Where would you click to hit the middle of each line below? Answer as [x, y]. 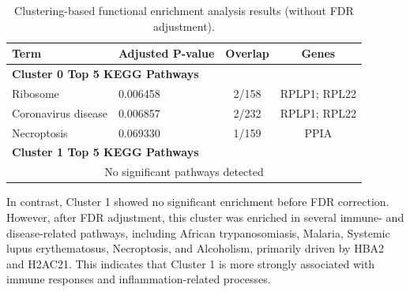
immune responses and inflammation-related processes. [139, 279]
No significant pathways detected [184, 172]
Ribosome [36, 93]
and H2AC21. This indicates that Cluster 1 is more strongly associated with [191, 263]
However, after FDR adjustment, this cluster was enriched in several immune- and [205, 217]
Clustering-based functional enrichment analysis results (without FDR [184, 10]
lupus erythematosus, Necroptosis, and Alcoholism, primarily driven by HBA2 [196, 248]
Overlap [247, 53]
